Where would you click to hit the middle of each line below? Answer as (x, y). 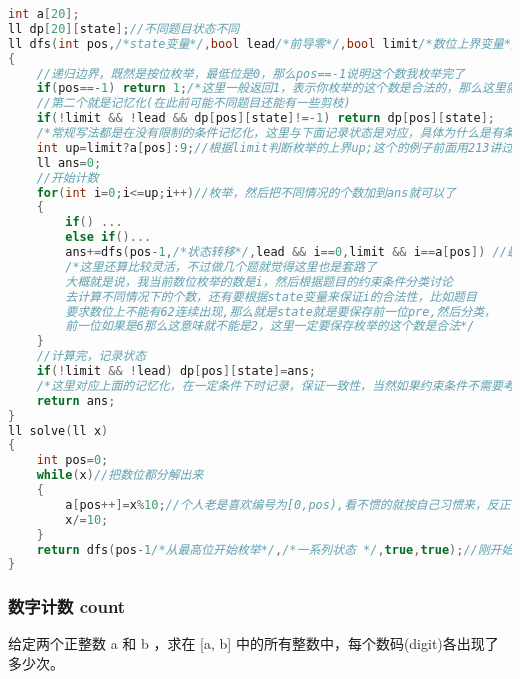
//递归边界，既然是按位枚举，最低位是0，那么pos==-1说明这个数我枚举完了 (250, 73)
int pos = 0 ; (72, 460)
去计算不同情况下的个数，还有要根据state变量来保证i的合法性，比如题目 (271, 296)
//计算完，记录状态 (91, 356)
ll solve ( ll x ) (58, 430)
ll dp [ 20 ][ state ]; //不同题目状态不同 (124, 28)
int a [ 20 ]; (44, 14)
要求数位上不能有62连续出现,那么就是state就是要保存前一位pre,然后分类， (281, 311)
